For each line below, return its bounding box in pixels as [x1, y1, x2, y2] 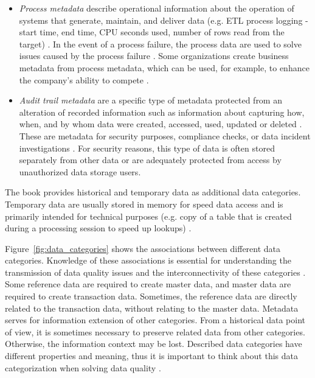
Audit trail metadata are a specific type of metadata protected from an [19, 94, 282, 107]
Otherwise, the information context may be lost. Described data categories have [5, 337, 302, 350]
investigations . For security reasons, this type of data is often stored [19, 141, 275, 154]
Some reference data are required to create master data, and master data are [5, 278, 291, 290]
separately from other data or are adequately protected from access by [19, 153, 282, 166]
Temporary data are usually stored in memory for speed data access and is [5, 197, 283, 210]
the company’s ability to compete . [19, 73, 149, 86]
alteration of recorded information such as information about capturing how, [19, 105, 305, 118]
